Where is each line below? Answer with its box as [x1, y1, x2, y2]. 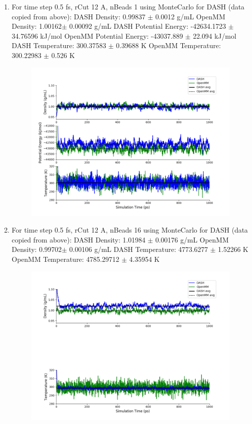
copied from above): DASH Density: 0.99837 [11, 11, 146, 21]
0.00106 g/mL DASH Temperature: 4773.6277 [69, 244, 208, 254]
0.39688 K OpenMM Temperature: [116, 40, 221, 51]
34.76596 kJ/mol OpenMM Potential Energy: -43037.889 [11, 30, 183, 41]
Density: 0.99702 [11, 244, 62, 254]
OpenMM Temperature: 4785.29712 [11, 254, 120, 264]
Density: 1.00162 [11, 21, 62, 31]
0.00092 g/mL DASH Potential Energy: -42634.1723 [69, 21, 226, 31]
